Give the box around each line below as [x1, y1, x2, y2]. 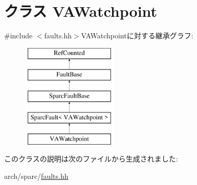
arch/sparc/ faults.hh [4, 170, 69, 181]
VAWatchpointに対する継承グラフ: [81, 30, 193, 41]
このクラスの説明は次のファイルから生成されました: [4, 153, 178, 164]
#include [4, 30, 33, 41]
